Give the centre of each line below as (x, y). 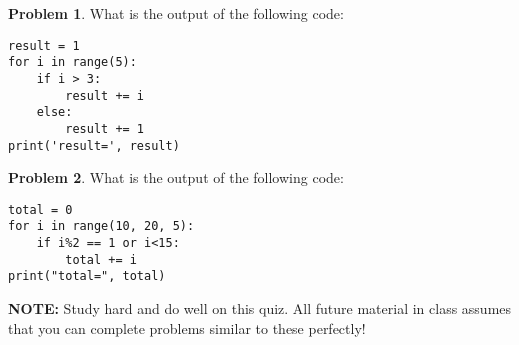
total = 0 (40, 209)
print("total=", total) (87, 276)
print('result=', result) (94, 145)
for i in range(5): (72, 62)
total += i (101, 259)
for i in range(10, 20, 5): (101, 226)
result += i (105, 95)
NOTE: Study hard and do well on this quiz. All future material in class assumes (260, 308)
